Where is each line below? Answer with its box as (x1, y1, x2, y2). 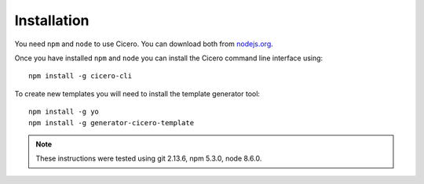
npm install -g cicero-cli (28, 71, 133, 81)
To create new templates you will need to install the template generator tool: (14, 88, 261, 98)
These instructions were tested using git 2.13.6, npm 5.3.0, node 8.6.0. (35, 153, 262, 164)
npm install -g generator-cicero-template (28, 118, 195, 127)
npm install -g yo (28, 107, 100, 117)
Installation (14, 12, 90, 29)
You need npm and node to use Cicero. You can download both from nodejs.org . (14, 39, 274, 49)
